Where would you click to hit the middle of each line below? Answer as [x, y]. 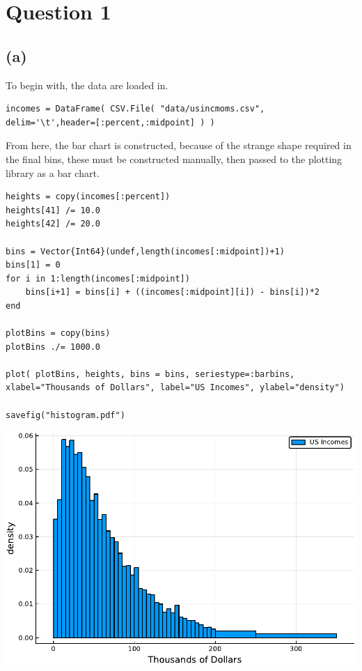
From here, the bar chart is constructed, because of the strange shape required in [179, 145]
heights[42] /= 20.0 [53, 224]
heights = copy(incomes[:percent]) [88, 197]
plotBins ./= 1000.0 [53, 347]
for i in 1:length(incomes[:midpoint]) [98, 278]
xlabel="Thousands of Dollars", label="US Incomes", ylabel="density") [175, 388]
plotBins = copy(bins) [58, 333]
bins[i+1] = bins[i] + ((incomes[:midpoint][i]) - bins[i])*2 [173, 292]
